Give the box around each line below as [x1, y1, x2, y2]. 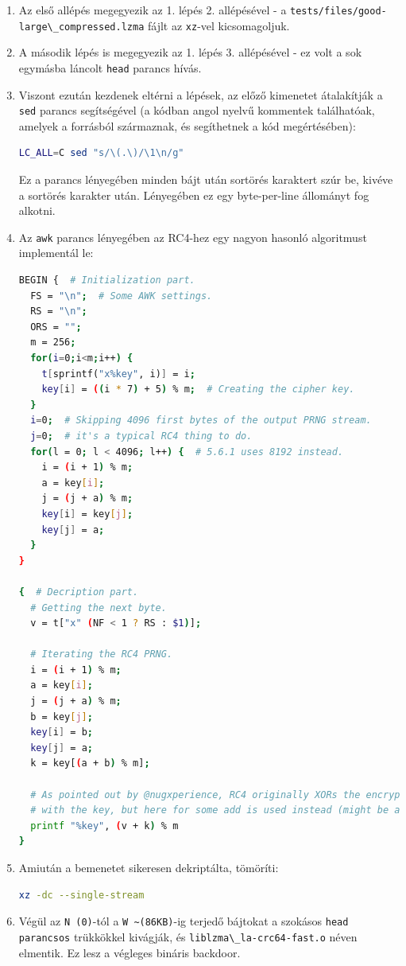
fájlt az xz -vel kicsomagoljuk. [147, 17, 290, 33]
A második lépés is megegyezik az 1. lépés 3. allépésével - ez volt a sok [18, 44, 362, 60]
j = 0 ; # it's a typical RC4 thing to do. [30, 430, 253, 442]
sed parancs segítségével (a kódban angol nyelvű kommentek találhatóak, [18, 102, 375, 119]
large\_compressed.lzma [18, 21, 145, 33]
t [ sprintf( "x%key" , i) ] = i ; [41, 368, 195, 380]
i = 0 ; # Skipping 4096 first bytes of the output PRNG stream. [30, 415, 372, 427]
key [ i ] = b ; [30, 726, 93, 738]
